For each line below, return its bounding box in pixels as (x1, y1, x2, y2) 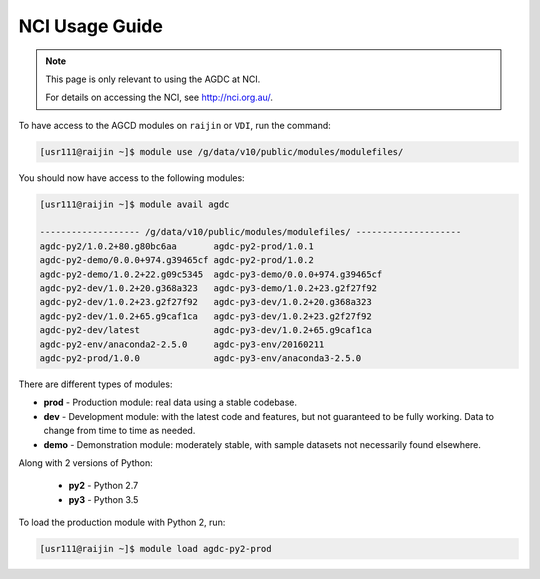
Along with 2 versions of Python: (18, 456, 154, 469)
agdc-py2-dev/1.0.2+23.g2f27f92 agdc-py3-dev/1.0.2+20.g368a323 (39, 296, 372, 308)
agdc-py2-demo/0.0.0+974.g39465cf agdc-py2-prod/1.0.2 (39, 255, 314, 266)
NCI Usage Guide (18, 15, 164, 37)
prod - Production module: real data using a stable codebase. (43, 396, 298, 409)
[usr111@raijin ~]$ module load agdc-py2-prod (39, 543, 272, 555)
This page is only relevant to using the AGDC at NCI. (45, 73, 261, 85)
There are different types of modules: (18, 378, 173, 390)
